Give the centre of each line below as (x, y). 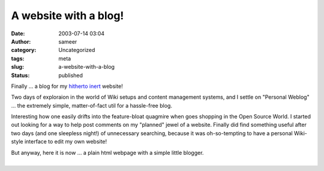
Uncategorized (77, 50)
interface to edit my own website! (66, 142)
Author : (21, 41)
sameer (68, 41)
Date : (18, 33)
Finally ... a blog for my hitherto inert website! (67, 86)
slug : (17, 67)
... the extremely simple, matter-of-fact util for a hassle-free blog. (91, 105)
